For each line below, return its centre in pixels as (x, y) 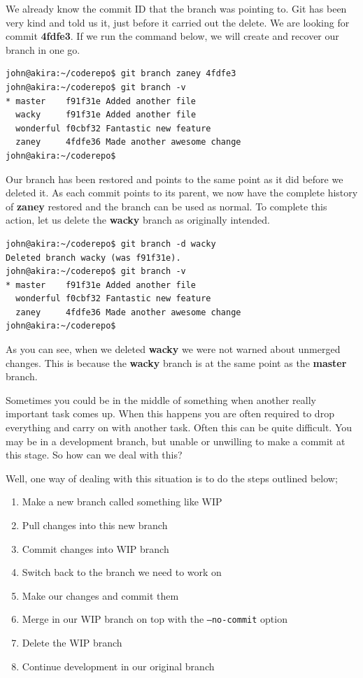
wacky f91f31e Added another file (106, 115)
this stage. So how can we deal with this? (94, 455)
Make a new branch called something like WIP (122, 502)
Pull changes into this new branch (95, 525)
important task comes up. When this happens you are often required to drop (170, 413)
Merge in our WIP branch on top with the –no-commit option (155, 619)
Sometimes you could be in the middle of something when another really (161, 399)
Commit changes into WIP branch (95, 548)
